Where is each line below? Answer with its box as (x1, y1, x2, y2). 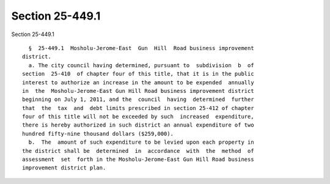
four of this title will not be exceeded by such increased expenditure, (22, 113, 254, 120)
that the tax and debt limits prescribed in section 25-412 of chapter (22, 105, 254, 111)
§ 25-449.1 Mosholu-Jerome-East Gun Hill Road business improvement (28, 45, 254, 51)
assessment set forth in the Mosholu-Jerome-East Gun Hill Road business (22, 156, 254, 163)
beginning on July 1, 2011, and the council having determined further (22, 96, 254, 103)
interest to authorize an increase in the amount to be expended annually (22, 79, 254, 86)
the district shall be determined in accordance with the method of (22, 147, 254, 154)
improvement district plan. (22, 164, 106, 171)
